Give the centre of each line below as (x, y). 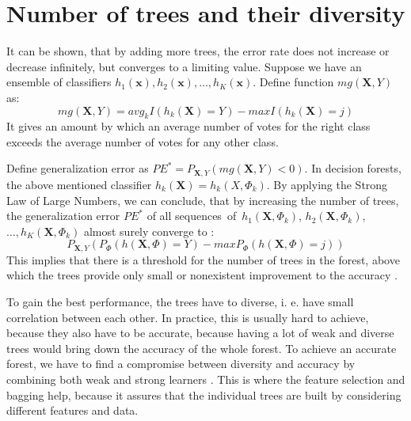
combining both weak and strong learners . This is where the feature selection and (206, 379)
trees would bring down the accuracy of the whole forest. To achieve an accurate (202, 348)
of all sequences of (192, 216)
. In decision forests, (353, 168)
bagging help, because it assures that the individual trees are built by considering (204, 394)
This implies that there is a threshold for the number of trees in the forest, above (203, 259)
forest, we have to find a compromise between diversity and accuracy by (181, 364)
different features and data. (72, 410)
